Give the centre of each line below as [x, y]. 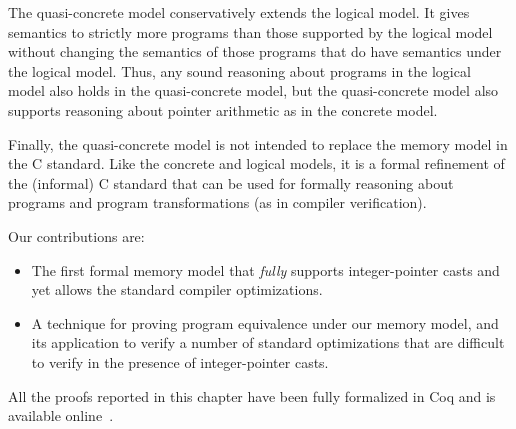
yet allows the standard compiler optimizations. [177, 289]
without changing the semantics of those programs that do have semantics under [255, 51]
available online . [61, 415]
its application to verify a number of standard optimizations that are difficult [268, 342]
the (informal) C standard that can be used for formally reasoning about [231, 182]
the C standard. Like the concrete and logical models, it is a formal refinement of [256, 163]
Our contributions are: [76, 235]
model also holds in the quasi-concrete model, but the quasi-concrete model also [253, 90]
